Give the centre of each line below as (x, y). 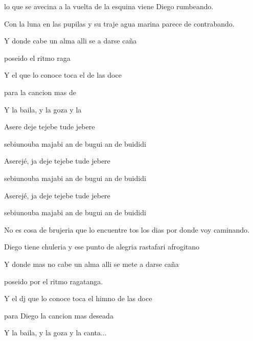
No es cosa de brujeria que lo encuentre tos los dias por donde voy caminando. (127, 229)
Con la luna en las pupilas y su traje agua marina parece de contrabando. (119, 23)
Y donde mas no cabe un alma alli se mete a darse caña (91, 264)
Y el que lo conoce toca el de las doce (63, 75)
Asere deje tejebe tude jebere (50, 127)
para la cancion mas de (40, 92)
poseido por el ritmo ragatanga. (54, 281)
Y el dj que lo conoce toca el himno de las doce (78, 298)
